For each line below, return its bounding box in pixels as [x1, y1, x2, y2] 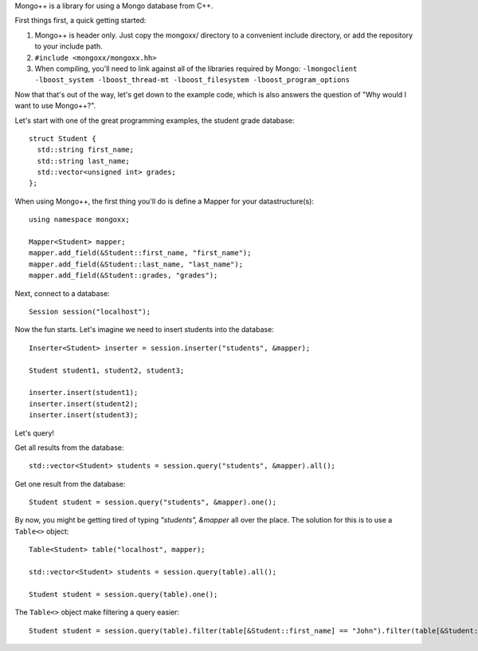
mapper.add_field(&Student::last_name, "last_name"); [29, 259, 243, 269]
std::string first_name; [37, 145, 135, 155]
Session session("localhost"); [29, 307, 151, 316]
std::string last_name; [37, 156, 131, 165]
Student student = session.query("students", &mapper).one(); [29, 498, 277, 507]
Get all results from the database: [14, 443, 124, 452]
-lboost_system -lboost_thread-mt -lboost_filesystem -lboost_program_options [34, 76, 351, 85]
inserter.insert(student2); [29, 399, 139, 408]
